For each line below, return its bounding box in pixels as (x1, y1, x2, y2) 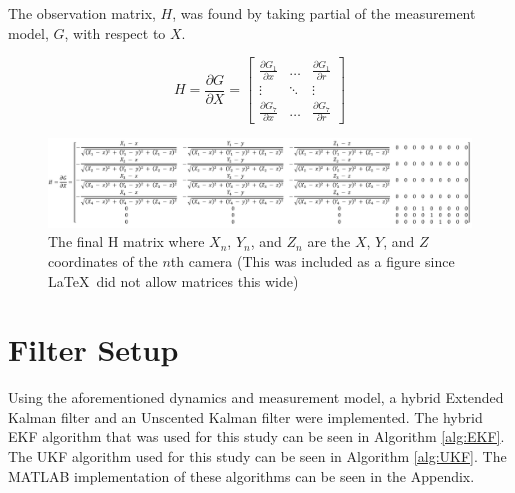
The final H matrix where (48, 231, 205, 252)
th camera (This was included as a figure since (170, 250, 455, 271)
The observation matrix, (8, 3, 156, 23)
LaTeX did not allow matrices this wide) (48, 270, 299, 291)
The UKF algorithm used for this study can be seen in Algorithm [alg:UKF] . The (8, 446, 507, 467)
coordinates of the (48, 250, 158, 271)
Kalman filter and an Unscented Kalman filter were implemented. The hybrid (8, 406, 483, 427)
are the (307, 231, 351, 252)
